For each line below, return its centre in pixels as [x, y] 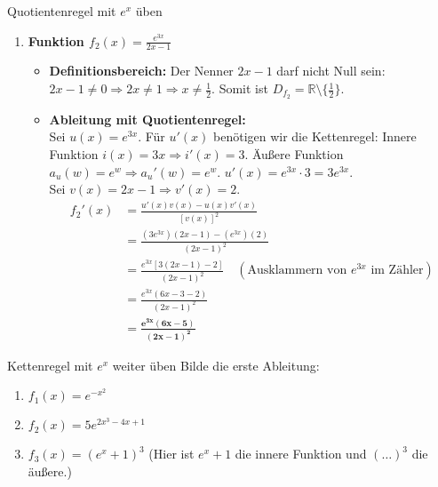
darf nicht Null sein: [331, 71]
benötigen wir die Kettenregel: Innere [315, 136]
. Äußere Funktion [294, 154]
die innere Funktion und [301, 454]
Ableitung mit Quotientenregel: [147, 119]
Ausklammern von [297, 271]
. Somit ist [240, 88]
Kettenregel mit [50, 365]
